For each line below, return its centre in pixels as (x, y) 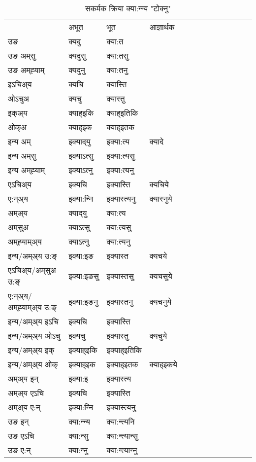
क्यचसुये (161, 276)
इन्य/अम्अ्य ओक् (33, 364)
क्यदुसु (77, 55)
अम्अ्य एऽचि (26, 393)
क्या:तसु (117, 55)
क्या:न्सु (79, 436)
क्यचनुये (160, 301)
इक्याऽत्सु (81, 156)
